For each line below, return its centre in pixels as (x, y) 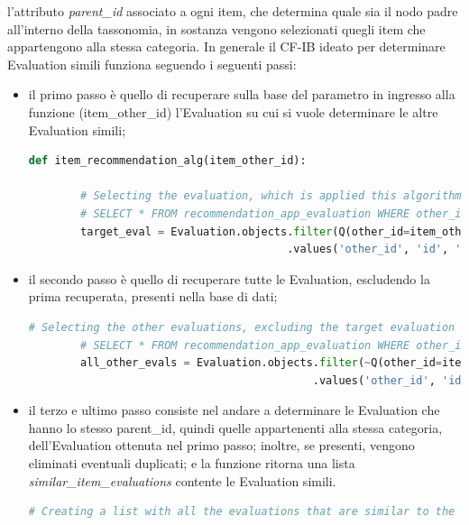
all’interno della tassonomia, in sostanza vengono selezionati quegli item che (216, 28)
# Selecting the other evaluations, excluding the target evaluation (242, 327)
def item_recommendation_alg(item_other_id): (167, 161)
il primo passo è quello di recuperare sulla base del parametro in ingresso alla (242, 94)
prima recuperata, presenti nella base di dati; (153, 296)
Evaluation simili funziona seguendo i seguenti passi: (152, 64)
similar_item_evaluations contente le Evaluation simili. (182, 480)
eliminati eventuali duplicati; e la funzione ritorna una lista (192, 463)
